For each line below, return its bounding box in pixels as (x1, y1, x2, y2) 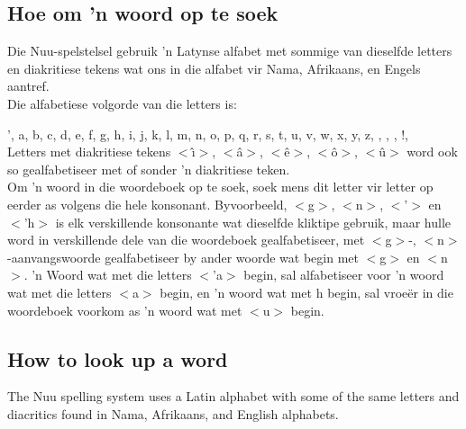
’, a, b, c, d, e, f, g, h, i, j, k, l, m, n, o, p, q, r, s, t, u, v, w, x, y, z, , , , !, (7, 124, 409, 143)
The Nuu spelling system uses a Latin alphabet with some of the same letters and (7, 387, 460, 406)
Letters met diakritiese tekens (7, 142, 171, 161)
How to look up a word (7, 344, 228, 372)
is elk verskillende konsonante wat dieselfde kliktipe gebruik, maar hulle (55, 212, 451, 231)
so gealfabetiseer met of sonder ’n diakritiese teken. (7, 159, 290, 178)
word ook (407, 142, 458, 161)
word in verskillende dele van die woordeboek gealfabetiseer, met (7, 230, 365, 249)
